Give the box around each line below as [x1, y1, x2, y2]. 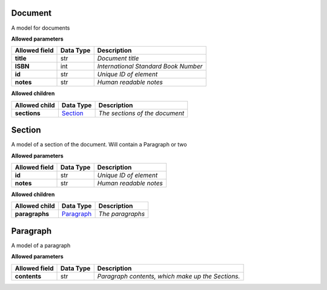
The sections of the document [98, 109, 185, 117]
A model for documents [11, 24, 70, 31]
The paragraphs [98, 209, 145, 218]
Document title [97, 54, 139, 63]
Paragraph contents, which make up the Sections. [97, 272, 240, 280]
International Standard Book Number [97, 62, 203, 71]
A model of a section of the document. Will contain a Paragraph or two [11, 141, 187, 148]
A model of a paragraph [11, 242, 71, 249]
